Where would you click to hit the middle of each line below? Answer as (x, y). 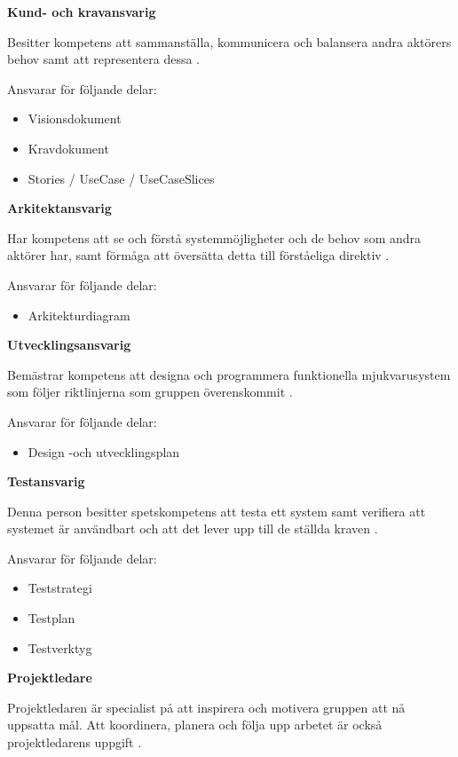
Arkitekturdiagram (79, 315)
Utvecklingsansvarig (69, 345)
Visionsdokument (75, 118)
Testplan (51, 618)
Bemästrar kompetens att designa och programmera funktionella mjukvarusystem (229, 374)
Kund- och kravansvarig (82, 12)
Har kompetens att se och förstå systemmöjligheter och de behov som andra (214, 237)
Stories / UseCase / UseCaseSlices (121, 178)
